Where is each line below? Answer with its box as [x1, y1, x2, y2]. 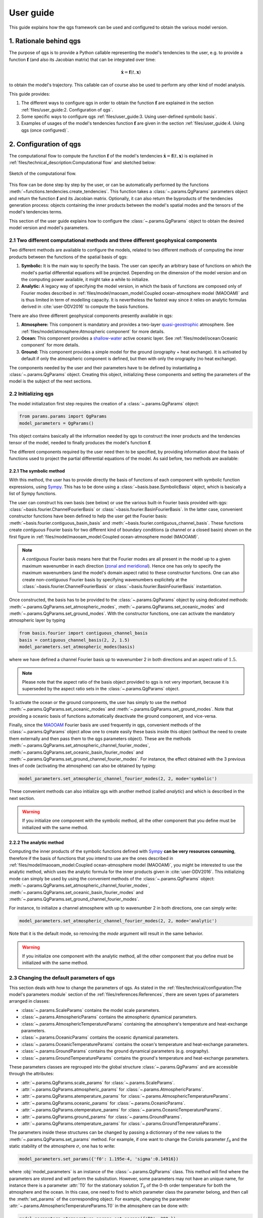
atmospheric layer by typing [9, 617, 65, 623]
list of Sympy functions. [9, 491, 57, 496]
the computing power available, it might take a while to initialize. [21, 276, 150, 282]
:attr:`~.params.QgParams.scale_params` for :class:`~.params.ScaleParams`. [21, 1080, 175, 1085]
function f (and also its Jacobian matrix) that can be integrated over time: [9, 57, 156, 62]
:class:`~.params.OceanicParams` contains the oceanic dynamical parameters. [21, 1034, 179, 1040]
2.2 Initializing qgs [9, 390, 54, 397]
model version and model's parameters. [9, 225, 89, 231]
